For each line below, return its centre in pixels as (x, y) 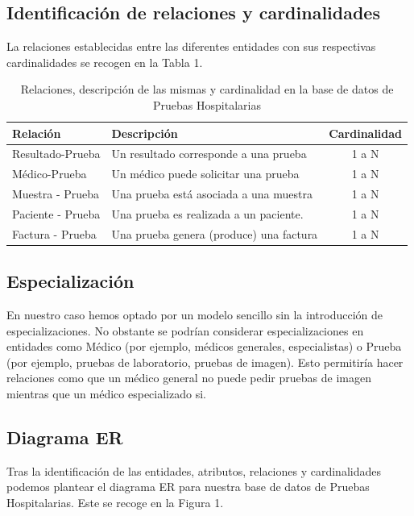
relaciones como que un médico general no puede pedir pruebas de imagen (189, 378)
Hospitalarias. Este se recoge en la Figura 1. (115, 503)
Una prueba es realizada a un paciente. (207, 213)
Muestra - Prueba (56, 194)
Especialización (70, 281)
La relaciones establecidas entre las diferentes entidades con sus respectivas (191, 46)
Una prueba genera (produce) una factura (215, 233)
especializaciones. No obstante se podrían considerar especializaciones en (185, 330)
